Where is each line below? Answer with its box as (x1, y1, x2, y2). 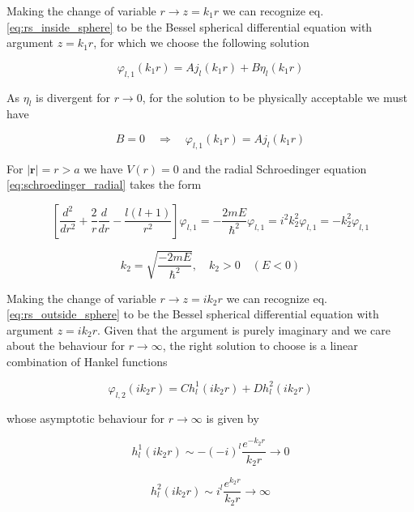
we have (83, 160, 123, 177)
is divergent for (36, 88, 110, 105)
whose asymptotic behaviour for (6, 409, 165, 426)
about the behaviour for (6, 337, 125, 354)
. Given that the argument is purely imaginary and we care (96, 321, 391, 338)
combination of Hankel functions (6, 352, 168, 369)
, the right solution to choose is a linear (162, 337, 358, 354)
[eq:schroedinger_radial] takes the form (6, 176, 202, 193)
